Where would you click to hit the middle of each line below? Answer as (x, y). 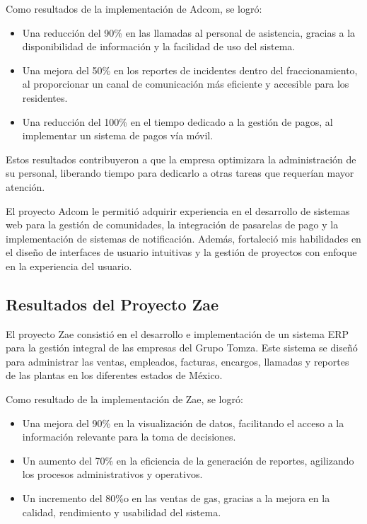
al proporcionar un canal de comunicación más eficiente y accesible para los (186, 84)
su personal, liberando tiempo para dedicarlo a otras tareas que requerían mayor (180, 173)
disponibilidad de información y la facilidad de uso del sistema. (159, 46)
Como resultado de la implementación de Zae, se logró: (124, 399)
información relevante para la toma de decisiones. (129, 437)
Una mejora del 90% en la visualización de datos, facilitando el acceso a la (183, 423)
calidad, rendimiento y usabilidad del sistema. (122, 512)
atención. (25, 186)
